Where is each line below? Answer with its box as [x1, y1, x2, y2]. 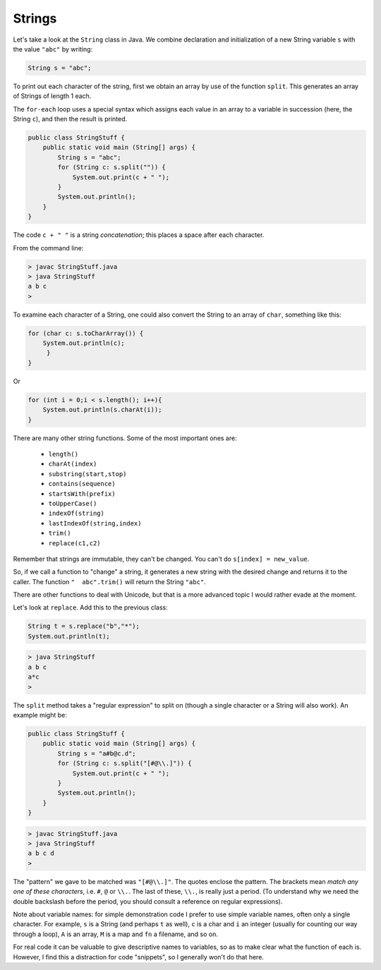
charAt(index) [48, 460, 97, 468]
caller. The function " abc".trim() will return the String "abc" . [13, 577, 206, 586]
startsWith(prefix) [48, 490, 116, 497]
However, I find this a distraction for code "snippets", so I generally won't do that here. [13, 952, 265, 961]
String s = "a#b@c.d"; [57, 749, 137, 758]
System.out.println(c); [42, 339, 125, 347]
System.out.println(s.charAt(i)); [42, 406, 162, 414]
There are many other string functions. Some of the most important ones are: [13, 434, 237, 442]
